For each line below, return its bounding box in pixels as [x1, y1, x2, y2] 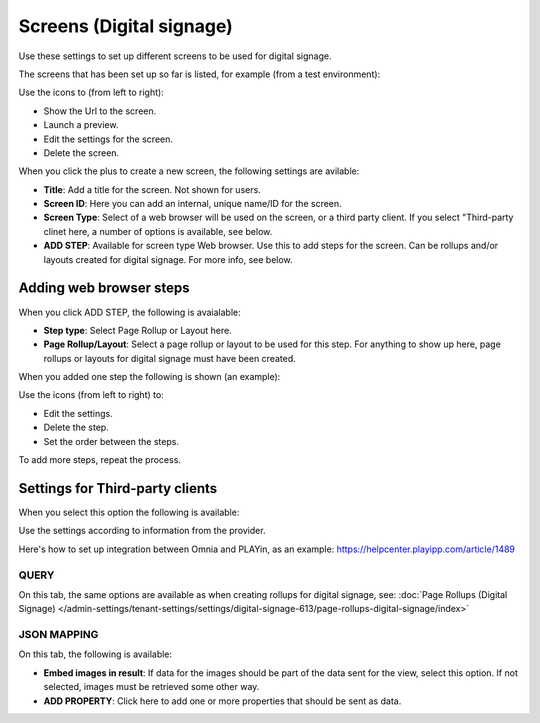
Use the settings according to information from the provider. [18, 525, 266, 537]
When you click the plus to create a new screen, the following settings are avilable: [18, 165, 360, 177]
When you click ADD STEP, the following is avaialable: [18, 306, 241, 318]
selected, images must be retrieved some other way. [43, 681, 260, 693]
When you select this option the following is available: [18, 506, 240, 518]
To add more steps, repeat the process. [18, 454, 182, 466]
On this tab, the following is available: [18, 648, 173, 660]
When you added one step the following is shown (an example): [18, 371, 281, 383]
